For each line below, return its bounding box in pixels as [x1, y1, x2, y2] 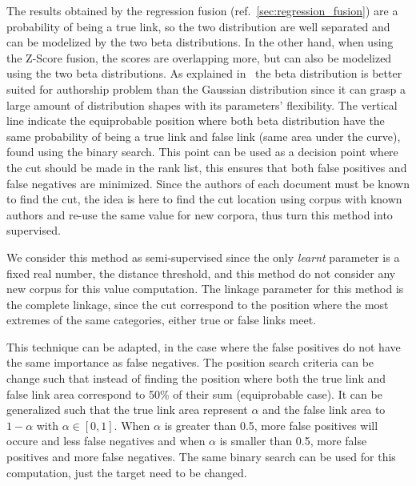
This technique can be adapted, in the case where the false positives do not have [6, 338, 401, 355]
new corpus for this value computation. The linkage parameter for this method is [6, 280, 404, 297]
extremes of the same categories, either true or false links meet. [6, 311, 317, 328]
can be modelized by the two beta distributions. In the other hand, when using [6, 34, 394, 50]
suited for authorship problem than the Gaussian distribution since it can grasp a [6, 80, 406, 97]
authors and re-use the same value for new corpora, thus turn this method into [6, 206, 393, 223]
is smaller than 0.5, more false [219, 432, 367, 449]
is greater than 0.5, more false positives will [164, 416, 378, 433]
